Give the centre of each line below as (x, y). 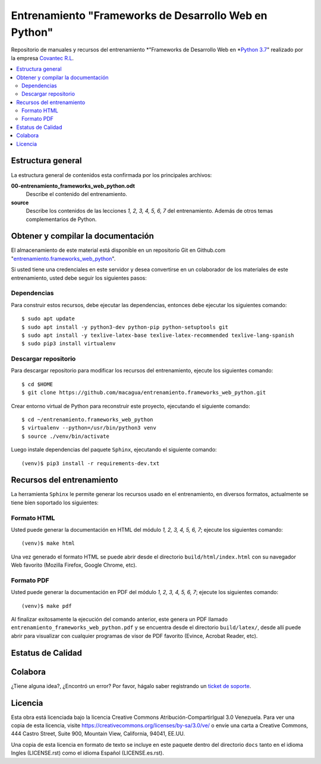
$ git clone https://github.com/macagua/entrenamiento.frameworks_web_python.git (144, 393)
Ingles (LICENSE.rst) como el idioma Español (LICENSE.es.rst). (88, 753)
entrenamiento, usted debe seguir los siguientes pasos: (79, 278)
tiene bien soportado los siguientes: (55, 503)
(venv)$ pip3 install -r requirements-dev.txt (91, 463)
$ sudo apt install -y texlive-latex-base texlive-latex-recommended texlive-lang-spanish (158, 335)
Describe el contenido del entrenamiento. (76, 194)
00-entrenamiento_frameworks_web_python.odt (73, 186)
